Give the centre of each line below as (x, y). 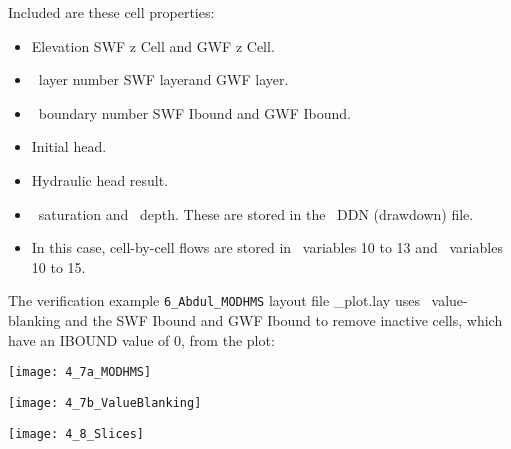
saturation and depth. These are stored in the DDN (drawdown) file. (256, 213)
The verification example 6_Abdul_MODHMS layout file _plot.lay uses (214, 300)
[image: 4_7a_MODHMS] (80, 372)
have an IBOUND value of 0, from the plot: (141, 339)
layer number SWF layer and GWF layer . (163, 79)
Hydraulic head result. (100, 179)
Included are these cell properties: (111, 12)
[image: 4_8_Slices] (76, 433)
